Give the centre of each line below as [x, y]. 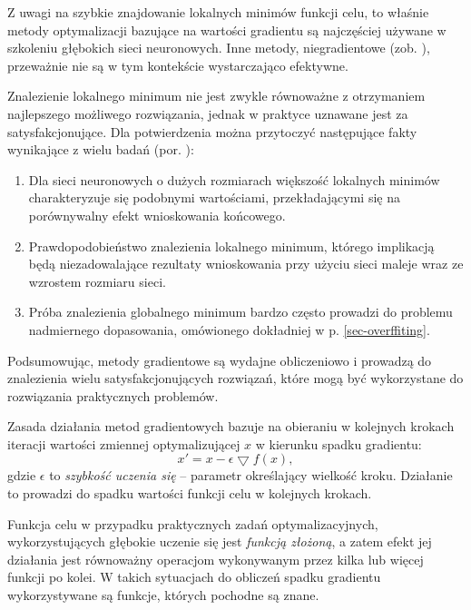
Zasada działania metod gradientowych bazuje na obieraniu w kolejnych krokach [231, 426]
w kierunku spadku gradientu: [339, 443]
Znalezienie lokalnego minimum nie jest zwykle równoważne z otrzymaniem [216, 96]
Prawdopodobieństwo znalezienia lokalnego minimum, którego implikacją [231, 246]
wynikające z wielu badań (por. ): [101, 149]
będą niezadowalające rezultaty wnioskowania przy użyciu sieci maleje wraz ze [246, 264]
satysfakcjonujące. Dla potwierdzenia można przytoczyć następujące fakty [212, 131]
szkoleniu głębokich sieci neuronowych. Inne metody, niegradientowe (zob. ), [219, 48]
